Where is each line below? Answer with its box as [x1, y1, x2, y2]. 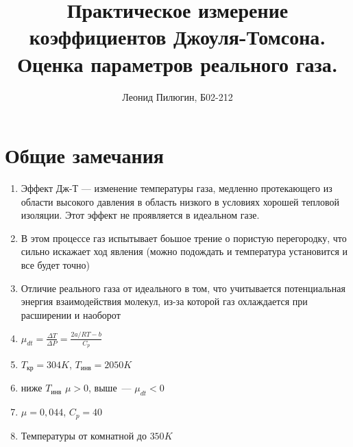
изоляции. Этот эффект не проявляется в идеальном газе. [21, 208, 260, 222]
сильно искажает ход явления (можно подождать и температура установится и [21, 244, 348, 258]
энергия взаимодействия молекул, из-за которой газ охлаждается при [21, 294, 308, 309]
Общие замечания [5, 141, 164, 169]
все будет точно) [21, 258, 90, 271]
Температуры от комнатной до [21, 428, 147, 442]
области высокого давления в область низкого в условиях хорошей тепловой [21, 194, 340, 208]
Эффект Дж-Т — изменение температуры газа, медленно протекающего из [21, 181, 332, 195]
